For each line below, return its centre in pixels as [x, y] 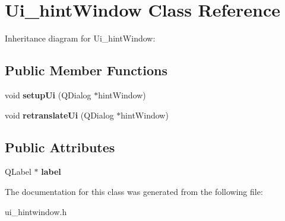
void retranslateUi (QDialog [59, 115]
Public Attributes [60, 147]
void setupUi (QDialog [48, 95]
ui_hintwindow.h [36, 211]
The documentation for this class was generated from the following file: [134, 191]
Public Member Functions [86, 70]
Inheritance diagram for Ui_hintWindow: [80, 38]
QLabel [18, 172]
